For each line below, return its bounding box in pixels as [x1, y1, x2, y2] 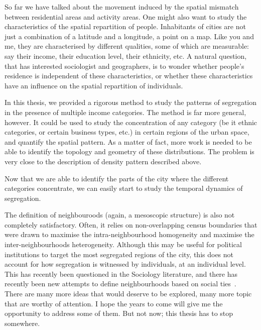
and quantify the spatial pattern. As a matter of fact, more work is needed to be [5, 136, 252, 147]
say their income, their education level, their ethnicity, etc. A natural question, [5, 50, 247, 61]
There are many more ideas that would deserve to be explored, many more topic [5, 288, 252, 299]
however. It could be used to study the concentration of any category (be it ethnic [5, 117, 257, 127]
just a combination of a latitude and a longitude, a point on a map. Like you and [5, 31, 254, 41]
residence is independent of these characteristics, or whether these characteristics [5, 70, 253, 81]
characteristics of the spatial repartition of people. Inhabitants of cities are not [5, 21, 246, 32]
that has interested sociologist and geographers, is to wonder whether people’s [5, 60, 244, 71]
